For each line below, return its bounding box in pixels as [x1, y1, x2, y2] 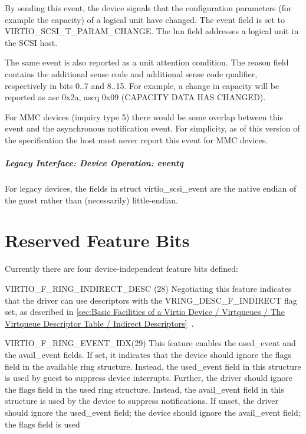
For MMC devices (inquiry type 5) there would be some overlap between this [5, 110, 283, 123]
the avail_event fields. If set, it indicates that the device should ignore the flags [5, 348, 292, 360]
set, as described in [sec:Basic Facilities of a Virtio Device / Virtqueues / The [5, 305, 285, 318]
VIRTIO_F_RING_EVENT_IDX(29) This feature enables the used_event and [5, 337, 296, 349]
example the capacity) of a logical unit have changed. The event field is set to [5, 13, 285, 25]
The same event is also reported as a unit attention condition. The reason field [5, 56, 289, 68]
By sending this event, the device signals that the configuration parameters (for [5, 2, 292, 14]
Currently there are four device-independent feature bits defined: [5, 262, 238, 275]
